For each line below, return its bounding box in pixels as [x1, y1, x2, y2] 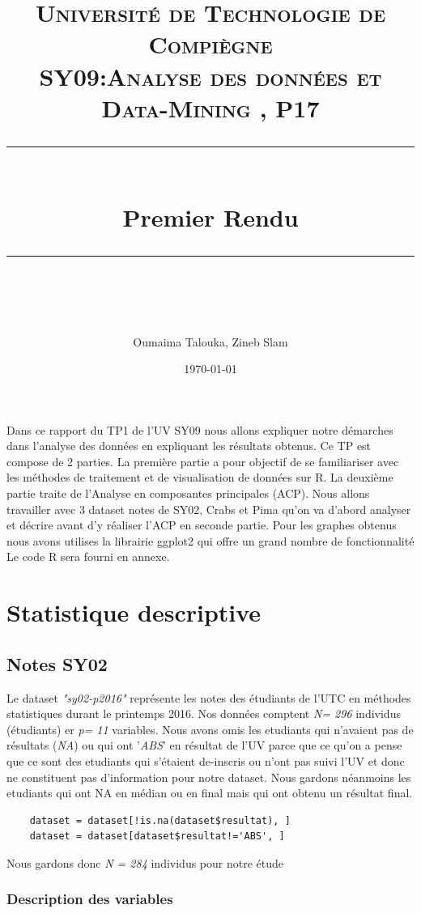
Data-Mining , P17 [101, 91, 320, 124]
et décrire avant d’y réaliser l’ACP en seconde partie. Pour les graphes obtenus [6, 516, 397, 533]
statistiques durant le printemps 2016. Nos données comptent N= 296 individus [6, 705, 401, 722]
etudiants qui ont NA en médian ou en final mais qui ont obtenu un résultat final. [6, 784, 413, 801]
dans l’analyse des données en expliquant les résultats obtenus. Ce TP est [6, 437, 372, 454]
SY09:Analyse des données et [39, 59, 382, 92]
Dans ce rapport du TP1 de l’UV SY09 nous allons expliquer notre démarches [6, 421, 393, 438]
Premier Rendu [122, 201, 299, 234]
